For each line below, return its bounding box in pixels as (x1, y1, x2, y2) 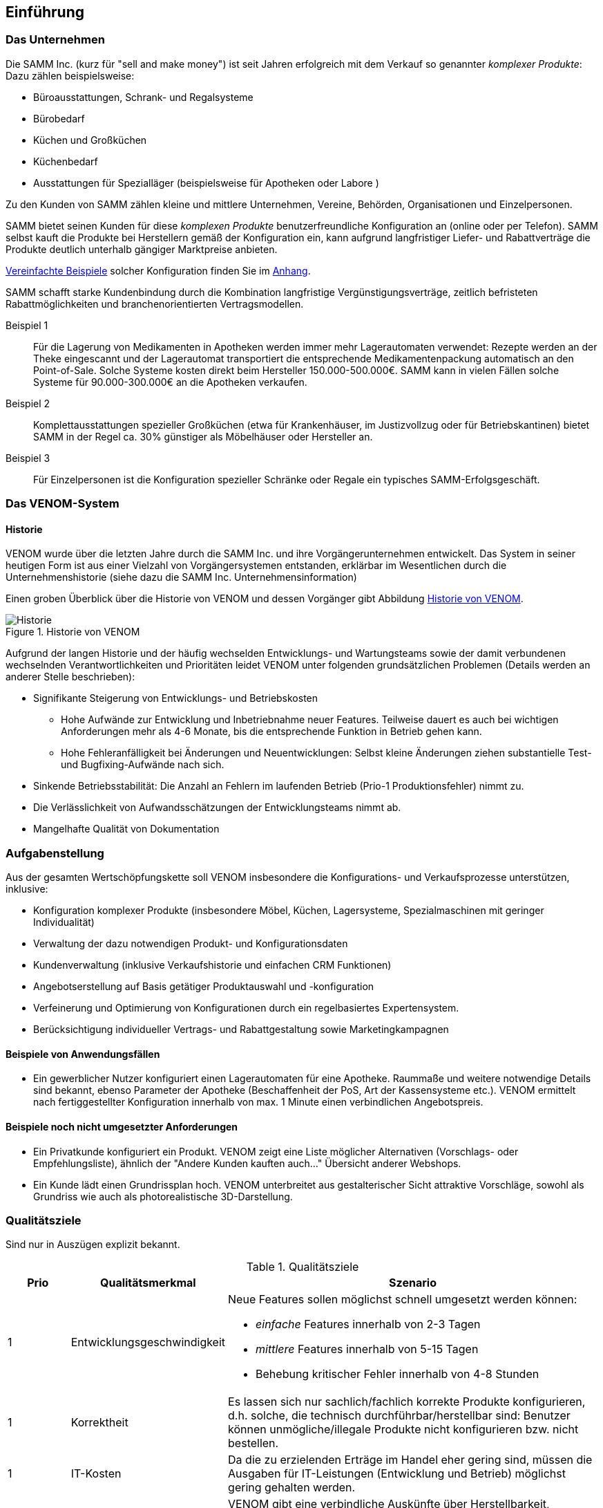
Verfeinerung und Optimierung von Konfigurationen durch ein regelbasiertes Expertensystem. (33, 1002, 459, 1014)
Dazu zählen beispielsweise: (6, 69, 135, 82)
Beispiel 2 (6, 397, 50, 409)
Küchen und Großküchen (33, 133, 147, 146)
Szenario (389, 1276, 437, 1290)
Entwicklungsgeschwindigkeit (70, 1335, 226, 1350)
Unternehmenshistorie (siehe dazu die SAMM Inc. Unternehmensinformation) (6, 571, 357, 584)
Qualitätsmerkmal (100, 1276, 196, 1290)
